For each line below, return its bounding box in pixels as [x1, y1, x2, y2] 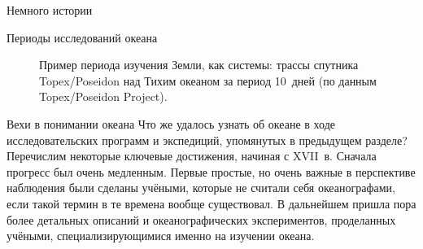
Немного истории [7, 2, 93, 18]
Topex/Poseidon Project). [39, 88, 168, 105]
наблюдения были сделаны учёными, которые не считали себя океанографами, [7, 179, 395, 196]
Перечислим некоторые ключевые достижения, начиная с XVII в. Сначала [7, 147, 377, 164]
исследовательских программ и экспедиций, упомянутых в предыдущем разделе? [7, 131, 408, 148]
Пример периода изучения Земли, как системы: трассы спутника [39, 56, 359, 73]
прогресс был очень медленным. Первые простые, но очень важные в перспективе [7, 163, 416, 180]
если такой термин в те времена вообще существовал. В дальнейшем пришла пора [7, 194, 416, 212]
